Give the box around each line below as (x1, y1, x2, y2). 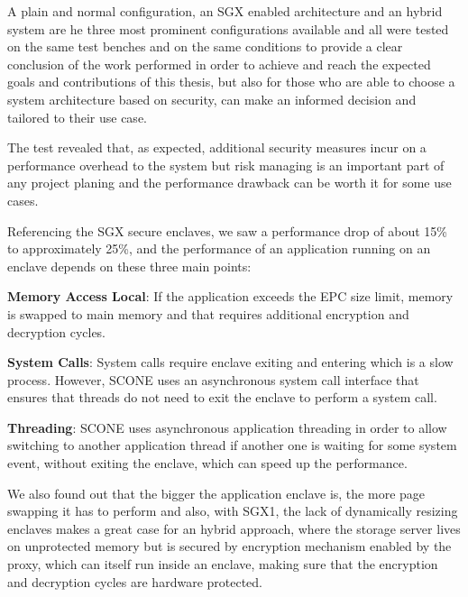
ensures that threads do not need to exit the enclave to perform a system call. (7, 388, 437, 407)
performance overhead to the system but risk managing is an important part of (7, 155, 445, 174)
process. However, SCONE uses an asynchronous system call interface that (7, 370, 419, 389)
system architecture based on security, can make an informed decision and (7, 89, 417, 108)
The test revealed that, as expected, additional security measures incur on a (7, 138, 427, 157)
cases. (7, 190, 39, 209)
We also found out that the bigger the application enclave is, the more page (7, 483, 426, 502)
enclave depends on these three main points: (7, 256, 252, 275)
